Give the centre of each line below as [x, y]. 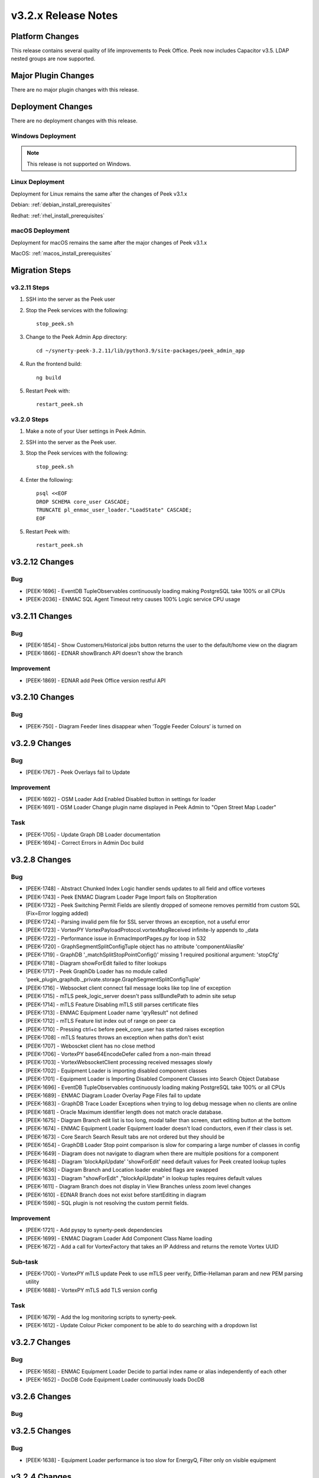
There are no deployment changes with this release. [74, 121]
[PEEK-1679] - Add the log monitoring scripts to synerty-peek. [101, 1317]
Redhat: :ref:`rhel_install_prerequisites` [58, 215]
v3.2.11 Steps [30, 287]
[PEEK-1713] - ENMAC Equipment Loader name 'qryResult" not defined [112, 1013]
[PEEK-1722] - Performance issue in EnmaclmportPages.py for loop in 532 [116, 938]
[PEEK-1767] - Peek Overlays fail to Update [78, 772]
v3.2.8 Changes [41, 859]
